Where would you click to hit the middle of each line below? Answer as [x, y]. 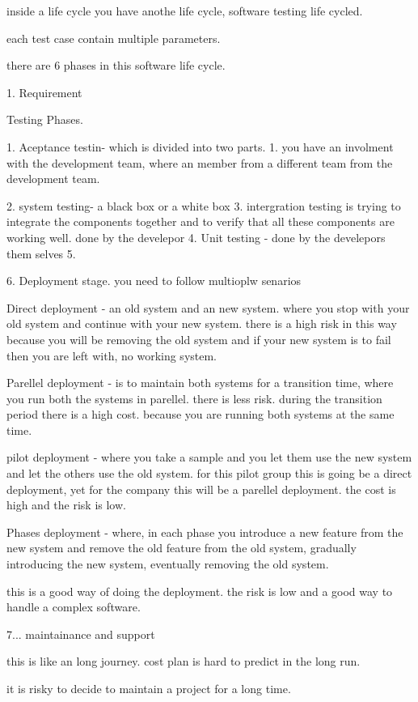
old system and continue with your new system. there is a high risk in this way [202, 323]
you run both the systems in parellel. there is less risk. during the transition [194, 398]
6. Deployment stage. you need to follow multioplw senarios [154, 281]
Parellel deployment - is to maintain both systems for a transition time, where [200, 383]
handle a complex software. [74, 607]
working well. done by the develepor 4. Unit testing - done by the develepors [196, 237]
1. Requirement [44, 92]
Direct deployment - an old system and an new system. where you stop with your [208, 307]
